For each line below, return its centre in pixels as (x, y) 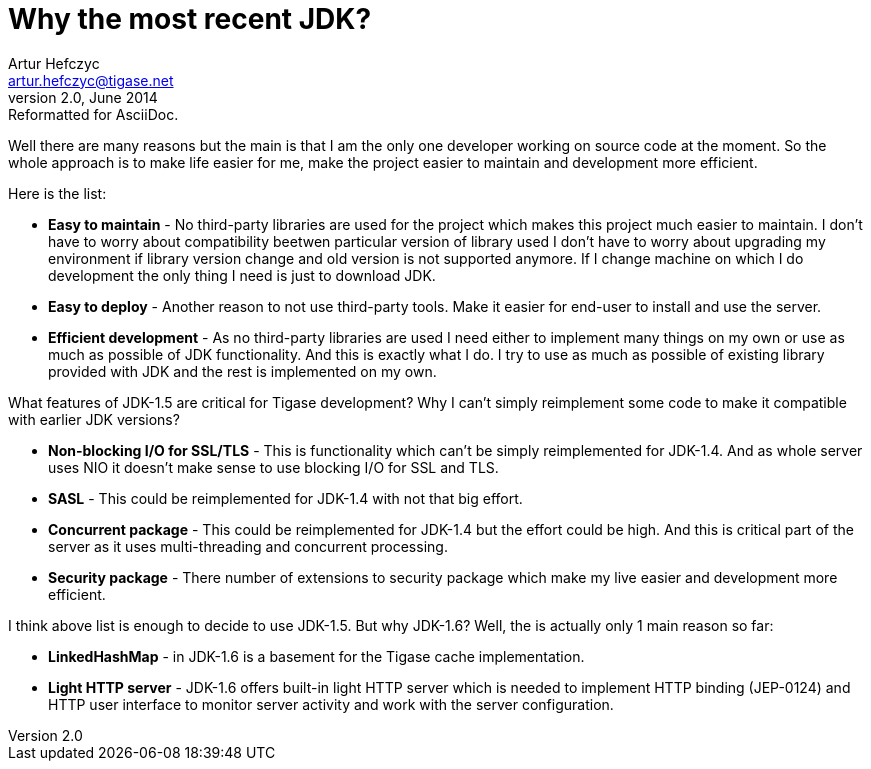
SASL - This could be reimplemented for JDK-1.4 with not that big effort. (285, 498)
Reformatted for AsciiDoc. (93, 114)
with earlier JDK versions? (94, 419)
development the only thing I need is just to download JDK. (242, 275)
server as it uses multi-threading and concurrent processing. (248, 546)
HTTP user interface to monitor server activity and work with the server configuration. (331, 704)
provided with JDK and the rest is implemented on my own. (242, 371)
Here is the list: (57, 193)
